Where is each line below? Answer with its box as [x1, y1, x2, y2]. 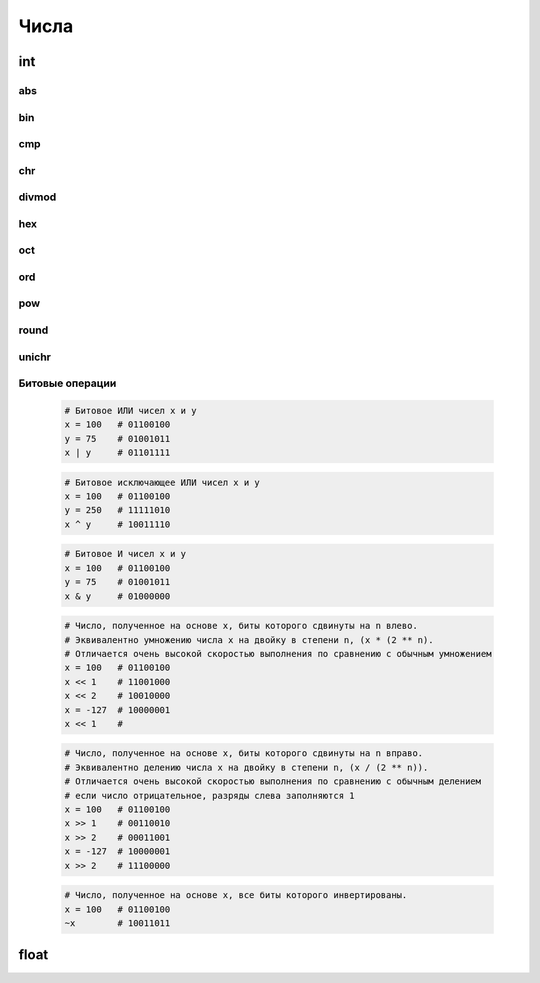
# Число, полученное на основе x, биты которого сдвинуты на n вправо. [64, 748, 424, 759]
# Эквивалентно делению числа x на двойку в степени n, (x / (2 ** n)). [64, 761, 429, 773]
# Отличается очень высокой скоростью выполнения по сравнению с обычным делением [64, 776, 482, 787]
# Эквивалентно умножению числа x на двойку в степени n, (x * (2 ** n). [64, 634, 434, 645]
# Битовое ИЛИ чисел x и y [64, 405, 197, 416]
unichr [18, 350, 52, 364]
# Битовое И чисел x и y [64, 548, 187, 560]
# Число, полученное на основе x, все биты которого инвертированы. [64, 890, 408, 901]
